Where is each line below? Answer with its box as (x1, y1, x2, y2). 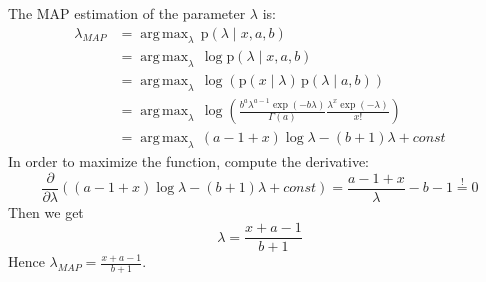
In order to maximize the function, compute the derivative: (8, 150, 370, 171)
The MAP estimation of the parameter (8, 3, 246, 23)
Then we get (8, 201, 84, 222)
